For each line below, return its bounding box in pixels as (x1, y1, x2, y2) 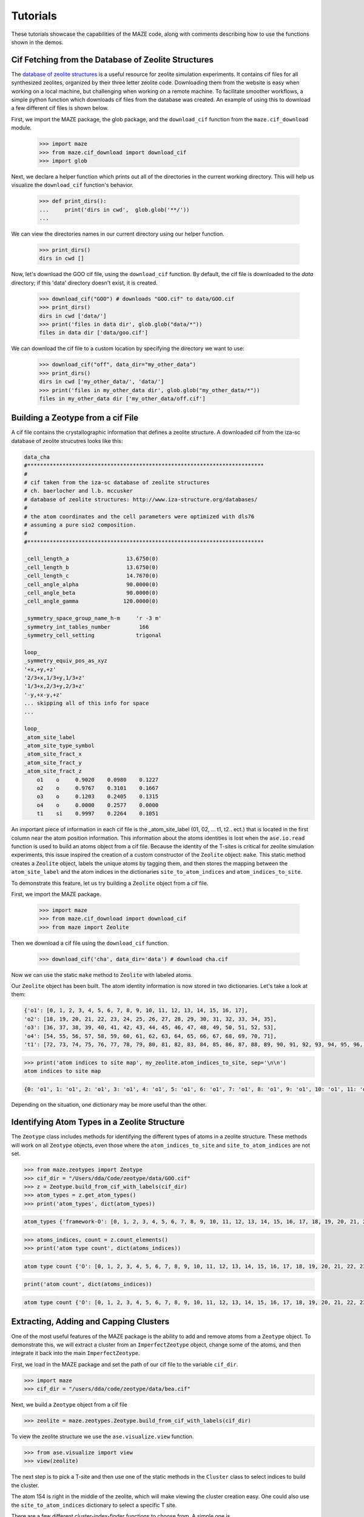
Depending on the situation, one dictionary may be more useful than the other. (11, 1101, 207, 1109)
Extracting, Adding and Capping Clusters (11, 1317, 170, 1327)
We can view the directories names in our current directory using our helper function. (11, 231, 224, 238)
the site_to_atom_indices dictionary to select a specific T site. (11, 1501, 177, 1509)
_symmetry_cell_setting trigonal (24, 632, 162, 638)
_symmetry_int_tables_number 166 (24, 623, 149, 630)
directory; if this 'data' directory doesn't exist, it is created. (11, 279, 158, 286)
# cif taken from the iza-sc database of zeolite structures (24, 479, 210, 485)
